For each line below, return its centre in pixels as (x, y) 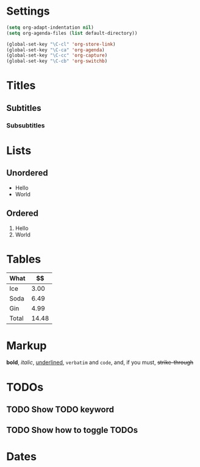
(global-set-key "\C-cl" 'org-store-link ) (61, 44)
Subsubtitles (26, 125)
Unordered (27, 173)
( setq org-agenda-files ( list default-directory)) (72, 33)
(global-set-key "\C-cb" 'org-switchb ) (57, 61)
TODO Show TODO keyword (60, 409)
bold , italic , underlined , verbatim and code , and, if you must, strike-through (100, 362)
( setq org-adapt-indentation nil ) (50, 27)
